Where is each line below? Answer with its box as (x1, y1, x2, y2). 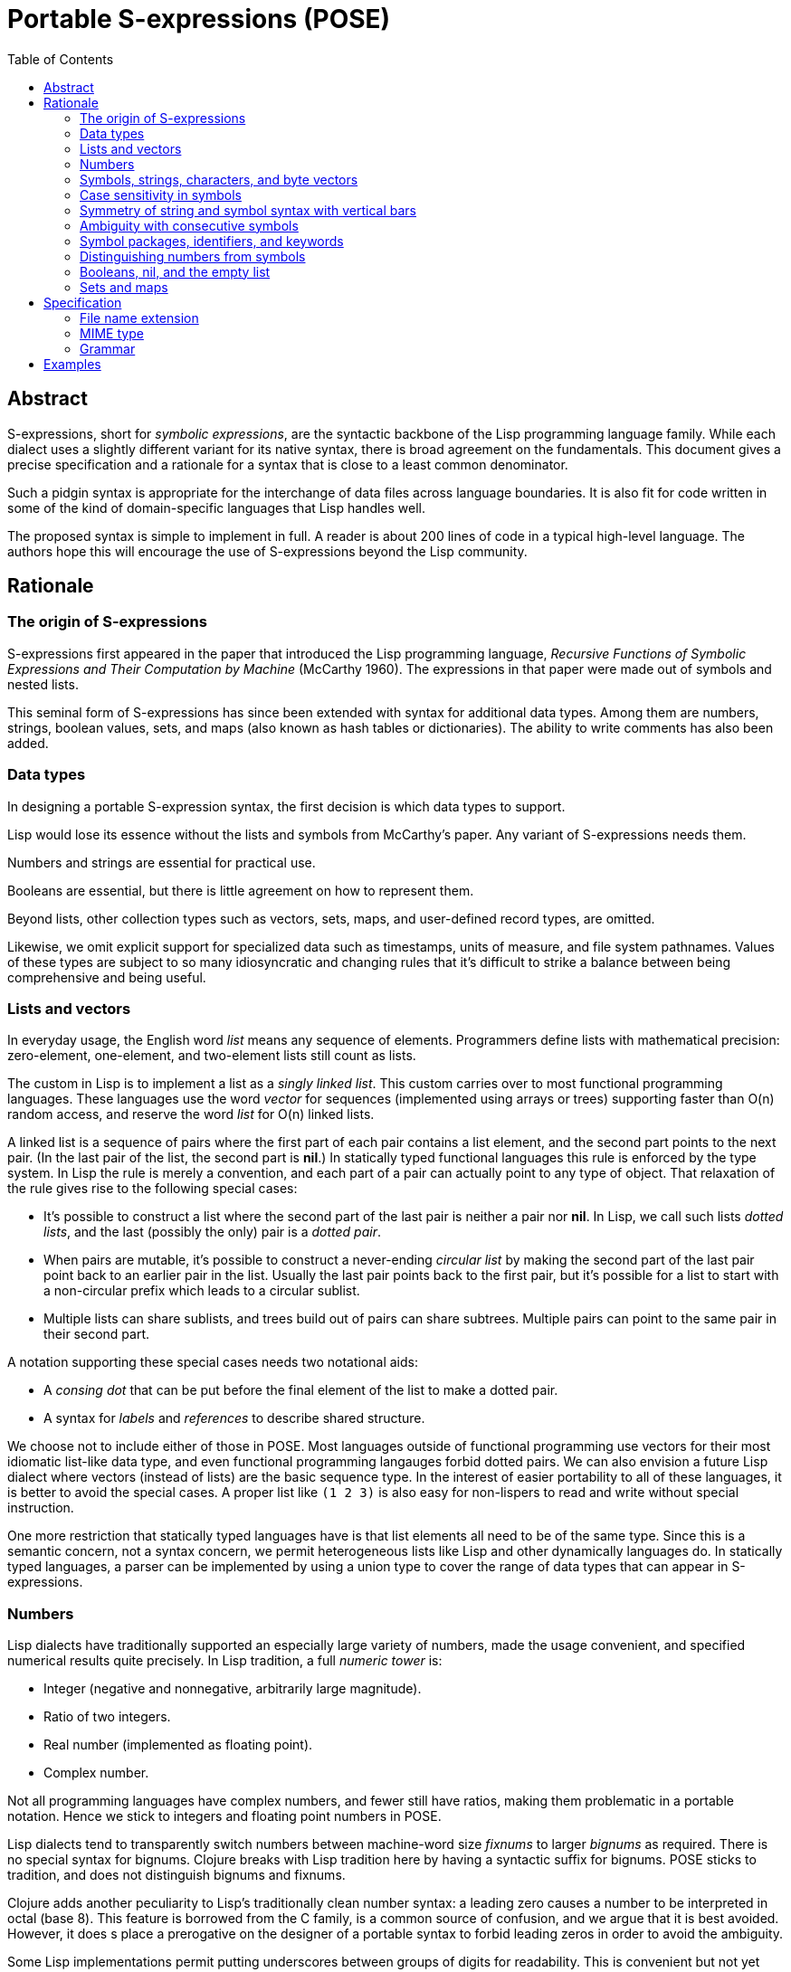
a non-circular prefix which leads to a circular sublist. (43, 1283, 360, 1299)
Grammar (80, 340, 136, 356)
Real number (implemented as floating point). (43, 1737, 313, 1753)
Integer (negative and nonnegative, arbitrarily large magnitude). (43, 1681, 422, 1697)
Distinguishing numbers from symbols (80, 248, 306, 264)
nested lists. (7, 676, 79, 692)
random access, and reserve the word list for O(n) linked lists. (7, 1106, 375, 1123)
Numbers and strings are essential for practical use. (7, 854, 316, 870)
